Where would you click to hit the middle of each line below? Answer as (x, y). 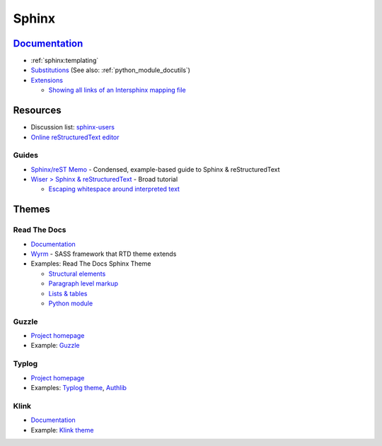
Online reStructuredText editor (75, 137)
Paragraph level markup (83, 283)
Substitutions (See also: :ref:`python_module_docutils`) (111, 70)
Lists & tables (68, 293)
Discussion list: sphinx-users (73, 127)
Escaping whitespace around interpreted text (114, 189)
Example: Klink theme (62, 430)
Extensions (47, 80)
